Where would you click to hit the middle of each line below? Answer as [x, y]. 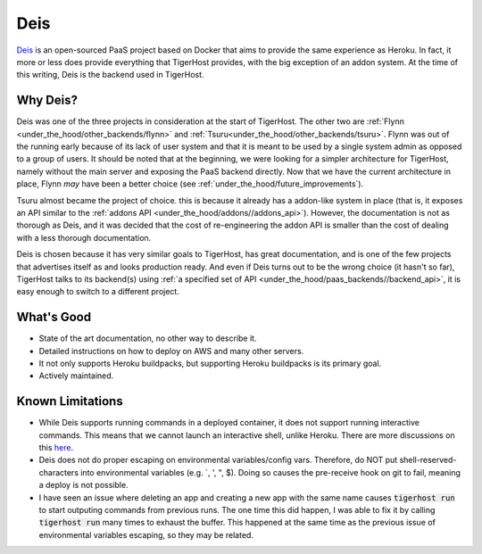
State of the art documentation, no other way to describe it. [148, 338]
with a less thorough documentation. [84, 237]
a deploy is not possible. [83, 485]
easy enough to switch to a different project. [98, 292]
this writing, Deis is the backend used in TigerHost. [110, 75]
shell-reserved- [428, 460]
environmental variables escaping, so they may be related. [146, 534]
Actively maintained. [76, 376]
